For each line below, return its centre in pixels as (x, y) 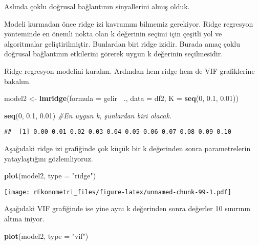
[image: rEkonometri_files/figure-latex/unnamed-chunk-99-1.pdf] (118, 192)
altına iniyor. (24, 219)
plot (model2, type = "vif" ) (46, 236)
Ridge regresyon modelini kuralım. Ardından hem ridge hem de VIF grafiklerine (129, 70)
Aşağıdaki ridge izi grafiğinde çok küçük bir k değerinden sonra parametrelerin (127, 148)
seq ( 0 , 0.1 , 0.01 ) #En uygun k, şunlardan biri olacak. (88, 115)
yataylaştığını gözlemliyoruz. (49, 158)
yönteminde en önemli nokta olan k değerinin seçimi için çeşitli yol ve (113, 34)
